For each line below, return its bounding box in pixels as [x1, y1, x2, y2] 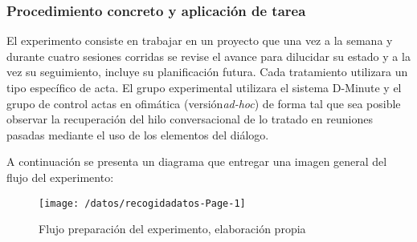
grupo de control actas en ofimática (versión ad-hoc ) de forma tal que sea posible [6, 95, 401, 111]
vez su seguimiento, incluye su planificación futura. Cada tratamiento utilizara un [6, 63, 408, 80]
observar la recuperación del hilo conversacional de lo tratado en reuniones [6, 111, 373, 127]
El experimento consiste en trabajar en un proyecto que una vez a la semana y [6, 32, 393, 49]
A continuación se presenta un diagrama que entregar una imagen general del [6, 153, 387, 170]
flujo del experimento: [6, 168, 114, 185]
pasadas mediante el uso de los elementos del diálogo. [6, 126, 269, 143]
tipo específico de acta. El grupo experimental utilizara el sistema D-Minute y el [6, 79, 402, 95]
